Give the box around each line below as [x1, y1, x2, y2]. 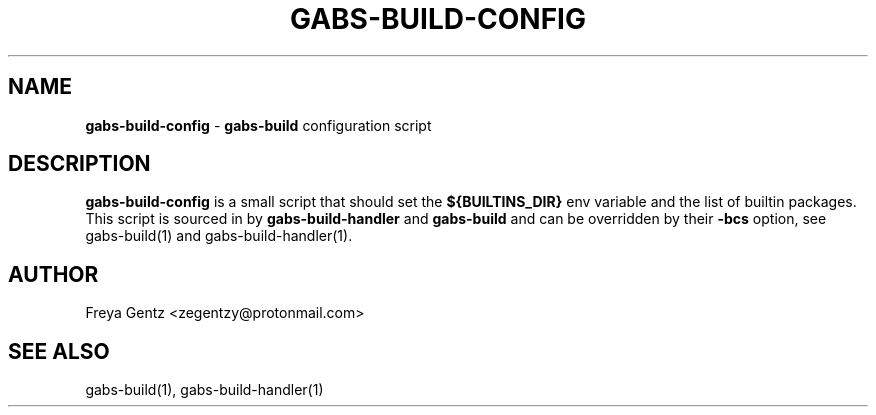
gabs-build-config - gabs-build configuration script [85, 116, 432, 134]
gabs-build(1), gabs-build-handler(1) [85, 381, 324, 399]
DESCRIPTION [8, 151, 151, 177]
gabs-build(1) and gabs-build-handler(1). [85, 227, 353, 245]
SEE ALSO [8, 338, 110, 364]
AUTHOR [8, 261, 99, 287]
